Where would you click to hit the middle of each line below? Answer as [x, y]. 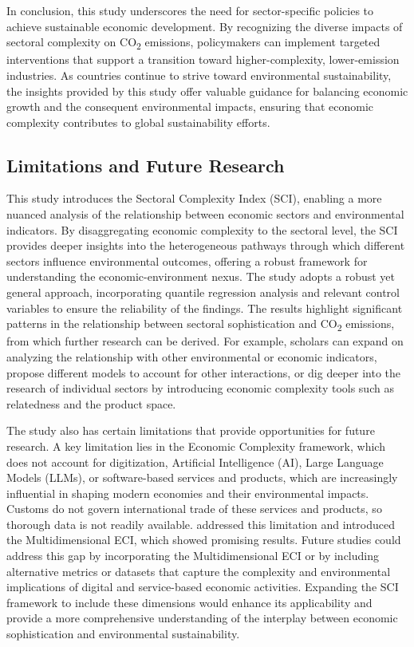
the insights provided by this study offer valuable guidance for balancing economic [207, 91]
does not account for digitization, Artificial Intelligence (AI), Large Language [195, 462]
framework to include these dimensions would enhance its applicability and [189, 602]
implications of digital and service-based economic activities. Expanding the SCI [203, 587]
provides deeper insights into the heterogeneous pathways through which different [206, 245]
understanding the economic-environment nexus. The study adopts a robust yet [201, 276]
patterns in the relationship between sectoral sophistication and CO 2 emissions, [201, 325]
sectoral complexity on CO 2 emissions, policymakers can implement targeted [193, 43]
